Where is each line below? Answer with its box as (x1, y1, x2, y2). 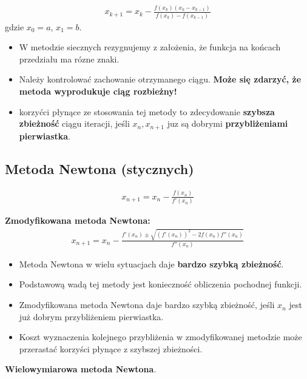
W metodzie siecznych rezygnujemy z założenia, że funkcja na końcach (19, 41, 281, 53)
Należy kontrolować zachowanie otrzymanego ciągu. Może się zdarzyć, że (19, 73, 302, 86)
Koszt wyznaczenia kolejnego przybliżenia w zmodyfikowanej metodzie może (19, 330, 302, 343)
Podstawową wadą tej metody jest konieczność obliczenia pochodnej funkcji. (19, 278, 302, 290)
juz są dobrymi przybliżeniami (167, 117, 288, 130)
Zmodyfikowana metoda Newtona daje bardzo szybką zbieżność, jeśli (19, 298, 275, 311)
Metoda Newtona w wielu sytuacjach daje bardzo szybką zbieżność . (19, 257, 284, 270)
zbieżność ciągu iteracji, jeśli (19, 117, 130, 130)
